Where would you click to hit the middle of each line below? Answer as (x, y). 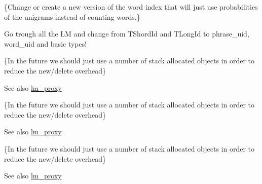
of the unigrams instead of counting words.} (72, 16)
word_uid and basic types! (46, 43)
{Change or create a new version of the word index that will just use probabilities (131, 7)
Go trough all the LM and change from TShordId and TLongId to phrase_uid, (127, 34)
